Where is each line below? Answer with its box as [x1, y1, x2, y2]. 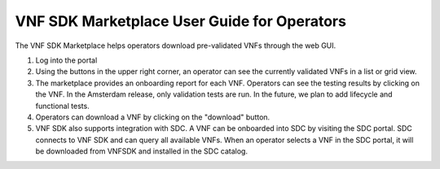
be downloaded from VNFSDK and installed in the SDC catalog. [35, 146, 249, 156]
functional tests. [35, 101, 90, 110]
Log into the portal [35, 55, 98, 65]
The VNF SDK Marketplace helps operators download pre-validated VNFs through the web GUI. [15, 41, 337, 50]
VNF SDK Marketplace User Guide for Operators [15, 12, 346, 30]
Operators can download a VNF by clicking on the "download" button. [35, 112, 271, 122]
